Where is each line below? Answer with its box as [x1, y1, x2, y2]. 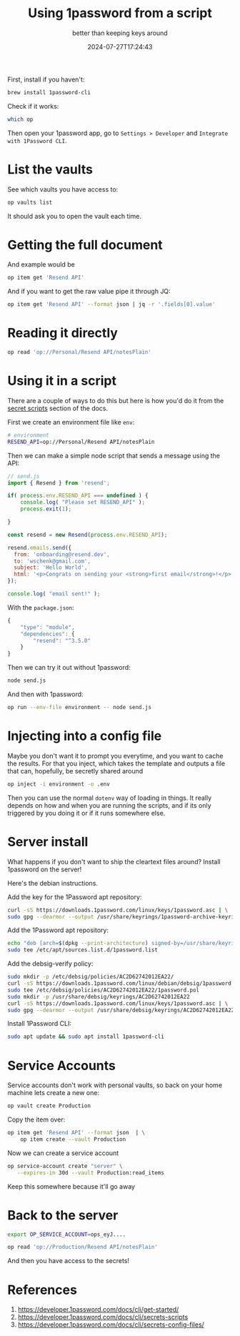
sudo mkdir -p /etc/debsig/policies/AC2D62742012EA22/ [7, 974, 174, 981]
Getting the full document [7, 237, 163, 253]
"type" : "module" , [20, 623, 75, 630]
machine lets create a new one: [7, 1089, 100, 1097]
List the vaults [7, 161, 93, 177]
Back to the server [7, 1207, 119, 1223]
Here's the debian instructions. [7, 879, 99, 887]
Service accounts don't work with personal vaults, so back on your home [7, 1081, 223, 1089]
